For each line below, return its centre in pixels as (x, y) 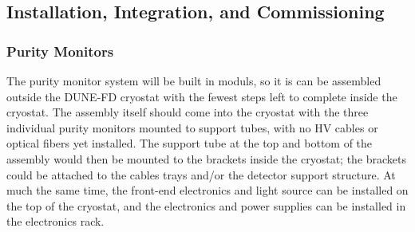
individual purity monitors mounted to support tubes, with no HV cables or (192, 127)
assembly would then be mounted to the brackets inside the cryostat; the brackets (207, 158)
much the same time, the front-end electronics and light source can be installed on (207, 190)
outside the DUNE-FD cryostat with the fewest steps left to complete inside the (202, 96)
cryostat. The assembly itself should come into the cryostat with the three (188, 112)
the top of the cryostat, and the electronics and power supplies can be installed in (206, 205)
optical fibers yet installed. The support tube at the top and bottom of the (190, 143)
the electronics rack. (55, 221)
